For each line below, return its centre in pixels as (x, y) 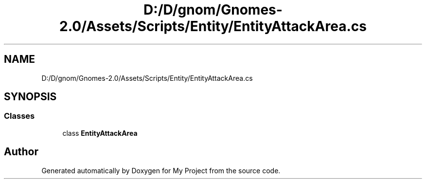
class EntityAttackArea (100, 133)
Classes (19, 116)
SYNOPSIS (30, 97)
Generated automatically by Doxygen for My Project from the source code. (161, 170)
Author (21, 152)
